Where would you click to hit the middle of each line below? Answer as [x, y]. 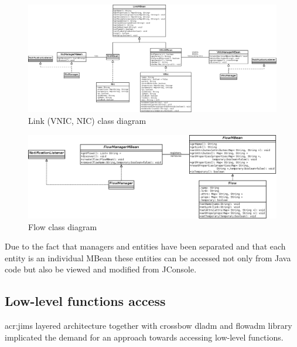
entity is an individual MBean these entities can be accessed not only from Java [148, 257]
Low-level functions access [85, 301]
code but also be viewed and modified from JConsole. [101, 269]
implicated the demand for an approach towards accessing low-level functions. [144, 337]
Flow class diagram [63, 226]
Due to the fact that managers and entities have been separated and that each [145, 246]
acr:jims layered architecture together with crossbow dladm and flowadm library [148, 326]
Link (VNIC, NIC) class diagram [87, 121]
